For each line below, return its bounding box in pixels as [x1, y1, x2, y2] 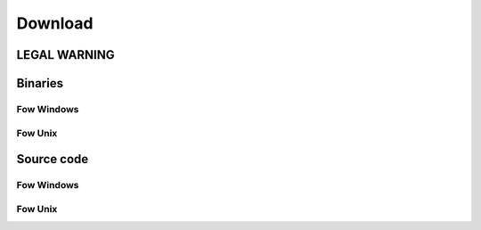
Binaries [16, 76, 64, 91]
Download [16, 13, 94, 33]
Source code [16, 152, 89, 167]
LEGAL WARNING [16, 47, 115, 62]
